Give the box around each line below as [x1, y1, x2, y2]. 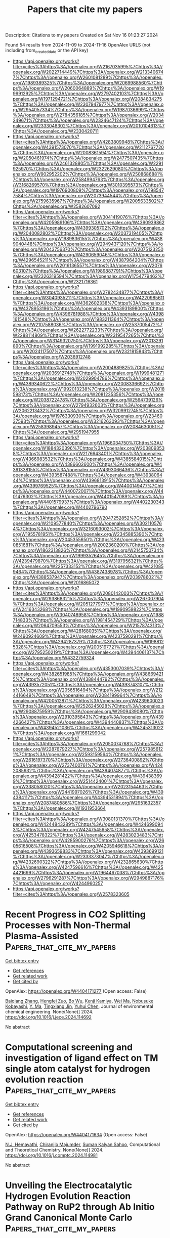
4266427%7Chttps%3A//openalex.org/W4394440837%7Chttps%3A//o [12, 719, 164, 725]
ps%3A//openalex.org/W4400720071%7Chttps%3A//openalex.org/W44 [12, 488, 164, 494]
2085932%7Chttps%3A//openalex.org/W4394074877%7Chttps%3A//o [12, 767, 163, 773]
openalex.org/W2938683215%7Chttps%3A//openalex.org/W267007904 [12, 595, 164, 601]
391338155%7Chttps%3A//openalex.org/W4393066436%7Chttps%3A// [12, 466, 164, 472]
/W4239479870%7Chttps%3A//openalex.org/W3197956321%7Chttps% [12, 558, 163, 564]
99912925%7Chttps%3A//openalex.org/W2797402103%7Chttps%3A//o [12, 90, 163, 97]
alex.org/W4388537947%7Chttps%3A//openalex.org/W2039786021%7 [12, 574, 163, 580]
